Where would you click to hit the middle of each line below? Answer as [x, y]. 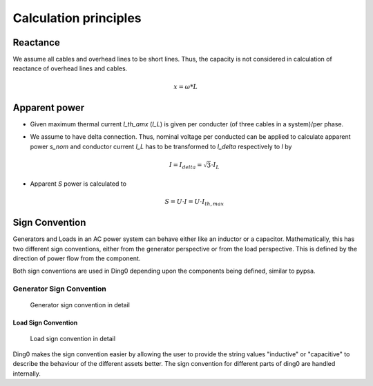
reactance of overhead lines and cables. [70, 68]
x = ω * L [186, 87]
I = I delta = [185, 166]
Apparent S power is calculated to [78, 184]
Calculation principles [77, 18]
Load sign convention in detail [73, 338]
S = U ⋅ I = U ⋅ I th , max [194, 202]
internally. [27, 374]
